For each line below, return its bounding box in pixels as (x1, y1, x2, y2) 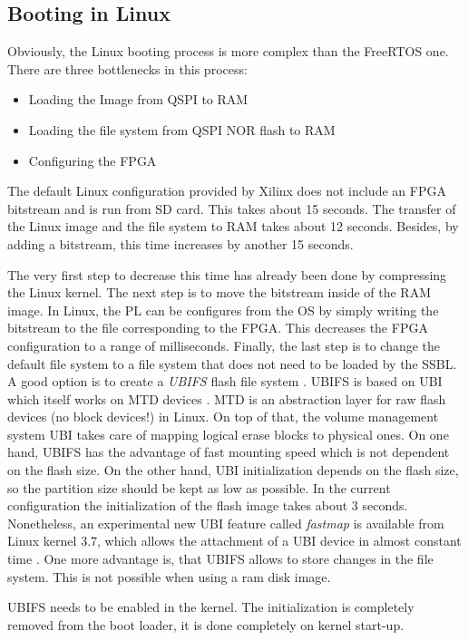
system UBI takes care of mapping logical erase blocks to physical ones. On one (7, 424, 449, 443)
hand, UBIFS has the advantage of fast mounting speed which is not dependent (7, 442, 450, 461)
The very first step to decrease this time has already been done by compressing (7, 265, 447, 284)
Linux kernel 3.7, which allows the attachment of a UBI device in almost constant (7, 531, 462, 550)
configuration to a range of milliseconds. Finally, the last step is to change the (7, 335, 441, 354)
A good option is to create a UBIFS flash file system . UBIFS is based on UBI (7, 372, 443, 391)
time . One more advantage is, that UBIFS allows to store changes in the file (7, 549, 434, 568)
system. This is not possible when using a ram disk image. (7, 567, 331, 586)
